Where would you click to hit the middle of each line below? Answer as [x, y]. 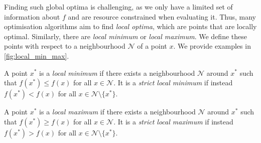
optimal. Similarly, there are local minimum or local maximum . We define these [125, 36]
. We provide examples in [212, 46]
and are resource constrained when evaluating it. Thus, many [162, 16]
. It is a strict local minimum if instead [173, 83]
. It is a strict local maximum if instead [173, 121]
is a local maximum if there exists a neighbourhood [117, 112]
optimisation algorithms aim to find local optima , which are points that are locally [130, 26]
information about [32, 16]
